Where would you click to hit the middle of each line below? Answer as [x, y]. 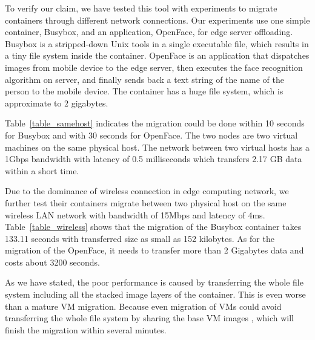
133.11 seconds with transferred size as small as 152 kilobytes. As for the [140, 238]
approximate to [33, 103]
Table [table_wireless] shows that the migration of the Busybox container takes [153, 227]
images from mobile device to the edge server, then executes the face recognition [154, 67]
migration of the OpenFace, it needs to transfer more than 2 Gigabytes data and [154, 250]
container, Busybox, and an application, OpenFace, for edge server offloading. [149, 32]
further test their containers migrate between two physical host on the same [146, 202]
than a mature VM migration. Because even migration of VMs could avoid [143, 306]
